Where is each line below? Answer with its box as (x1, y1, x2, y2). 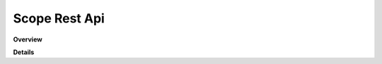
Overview (13, 35, 42, 44)
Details (13, 48, 35, 56)
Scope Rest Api (13, 11, 105, 26)
